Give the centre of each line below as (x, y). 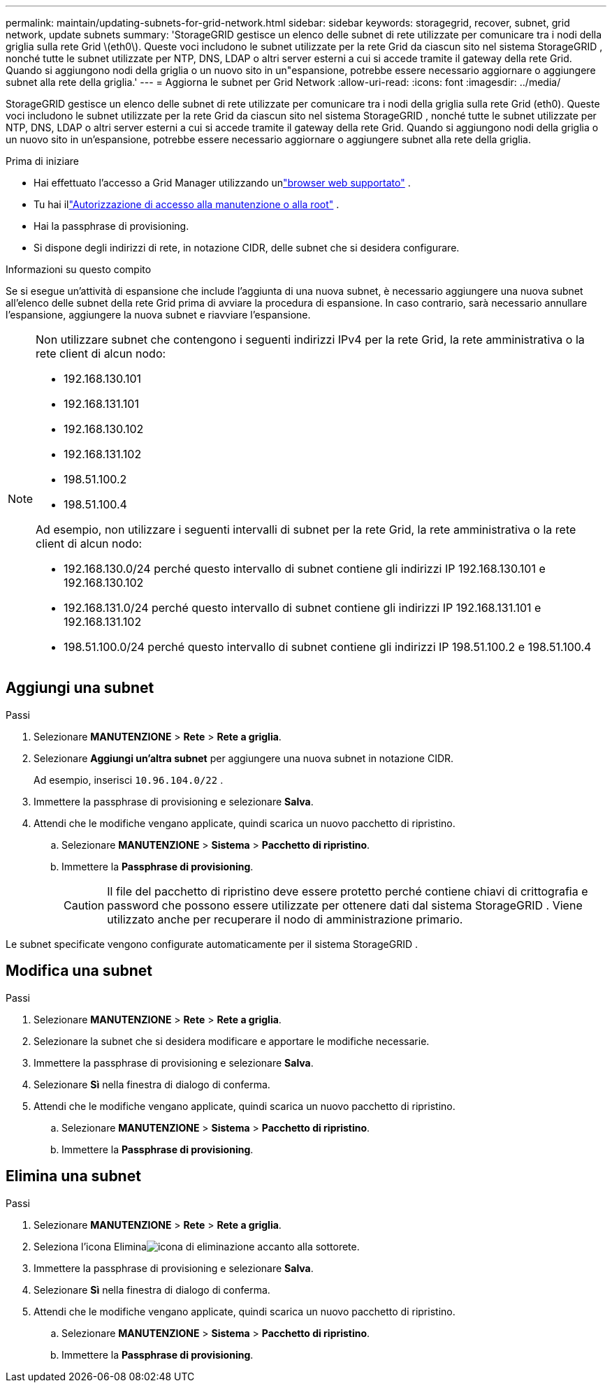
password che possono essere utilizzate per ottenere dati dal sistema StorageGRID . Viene (345, 905)
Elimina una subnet (73, 1176)
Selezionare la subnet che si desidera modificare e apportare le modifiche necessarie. (232, 1041)
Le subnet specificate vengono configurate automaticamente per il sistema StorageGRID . (212, 944)
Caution (84, 905)
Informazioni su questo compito (79, 269)
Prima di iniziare (42, 161)
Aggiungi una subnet (80, 688)
